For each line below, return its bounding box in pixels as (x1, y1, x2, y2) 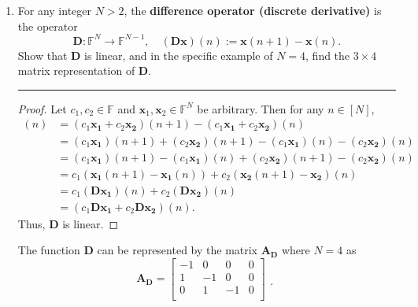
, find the (305, 46, 350, 63)
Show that (17, 46, 68, 63)
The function (17, 242, 80, 258)
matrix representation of (17, 62, 135, 79)
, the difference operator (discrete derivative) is (124, 2, 382, 18)
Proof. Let (17, 100, 67, 117)
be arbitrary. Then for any (197, 100, 324, 117)
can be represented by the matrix (97, 242, 258, 258)
